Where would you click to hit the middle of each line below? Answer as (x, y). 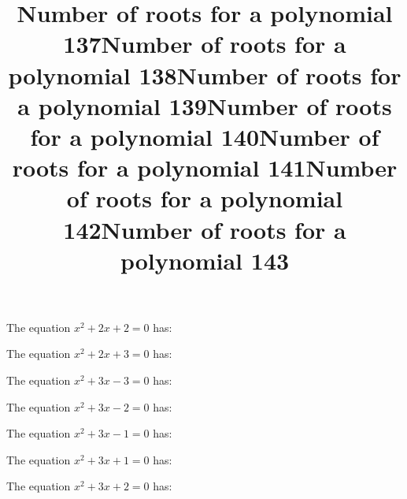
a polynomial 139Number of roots (205, 105)
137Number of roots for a (205, 44)
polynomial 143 (205, 260)
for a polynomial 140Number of (205, 136)
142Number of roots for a (205, 229)
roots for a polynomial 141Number (205, 168)
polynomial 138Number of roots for (205, 74)
